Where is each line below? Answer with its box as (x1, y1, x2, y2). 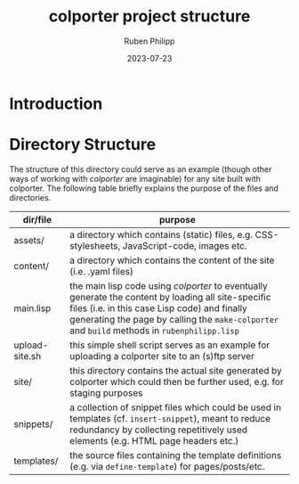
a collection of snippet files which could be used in (69, 401, 282, 414)
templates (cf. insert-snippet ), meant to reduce (69, 412, 271, 424)
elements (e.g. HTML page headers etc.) (69, 434, 239, 447)
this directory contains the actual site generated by (69, 364, 282, 376)
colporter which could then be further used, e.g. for (69, 375, 284, 388)
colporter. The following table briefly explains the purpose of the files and (9, 183, 279, 193)
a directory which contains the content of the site (69, 254, 275, 267)
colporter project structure (48, 6, 251, 27)
